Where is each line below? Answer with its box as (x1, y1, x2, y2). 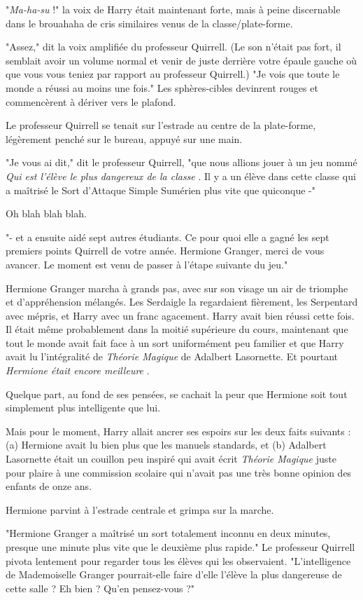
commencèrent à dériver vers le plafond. (6, 94, 176, 109)
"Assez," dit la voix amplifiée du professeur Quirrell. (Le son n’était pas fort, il (6, 39, 341, 54)
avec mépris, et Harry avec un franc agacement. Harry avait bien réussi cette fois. (6, 308, 355, 322)
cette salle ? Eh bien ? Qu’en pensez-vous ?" (6, 580, 195, 595)
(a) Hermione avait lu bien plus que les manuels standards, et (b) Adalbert (6, 437, 327, 452)
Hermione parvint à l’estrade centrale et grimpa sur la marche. (6, 502, 274, 517)
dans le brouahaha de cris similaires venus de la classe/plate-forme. (6, 15, 293, 30)
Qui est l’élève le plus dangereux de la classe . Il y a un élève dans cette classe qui (6, 168, 356, 183)
